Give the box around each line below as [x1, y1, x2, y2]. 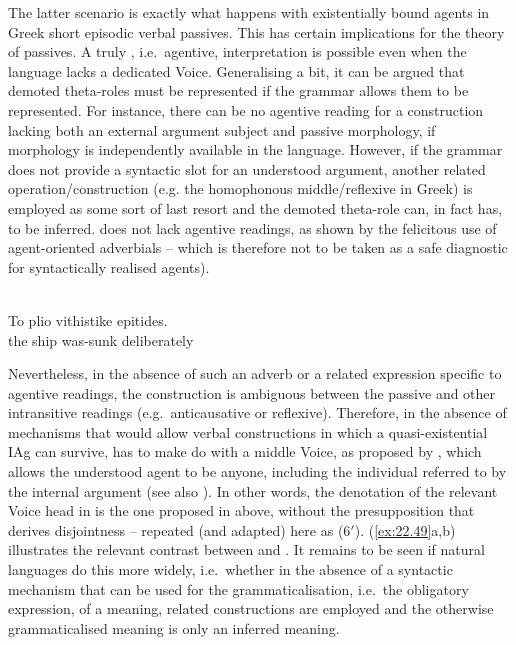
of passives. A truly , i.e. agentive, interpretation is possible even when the [8, 41, 467, 62]
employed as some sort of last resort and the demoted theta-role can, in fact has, [8, 197, 503, 218]
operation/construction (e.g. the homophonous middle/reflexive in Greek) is [8, 178, 473, 199]
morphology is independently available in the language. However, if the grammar [8, 139, 503, 160]
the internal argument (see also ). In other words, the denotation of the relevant [8, 480, 498, 501]
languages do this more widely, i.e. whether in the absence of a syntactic [8, 559, 453, 580]
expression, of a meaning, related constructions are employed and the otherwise [8, 598, 494, 619]
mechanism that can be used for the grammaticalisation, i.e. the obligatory [8, 578, 469, 599]
